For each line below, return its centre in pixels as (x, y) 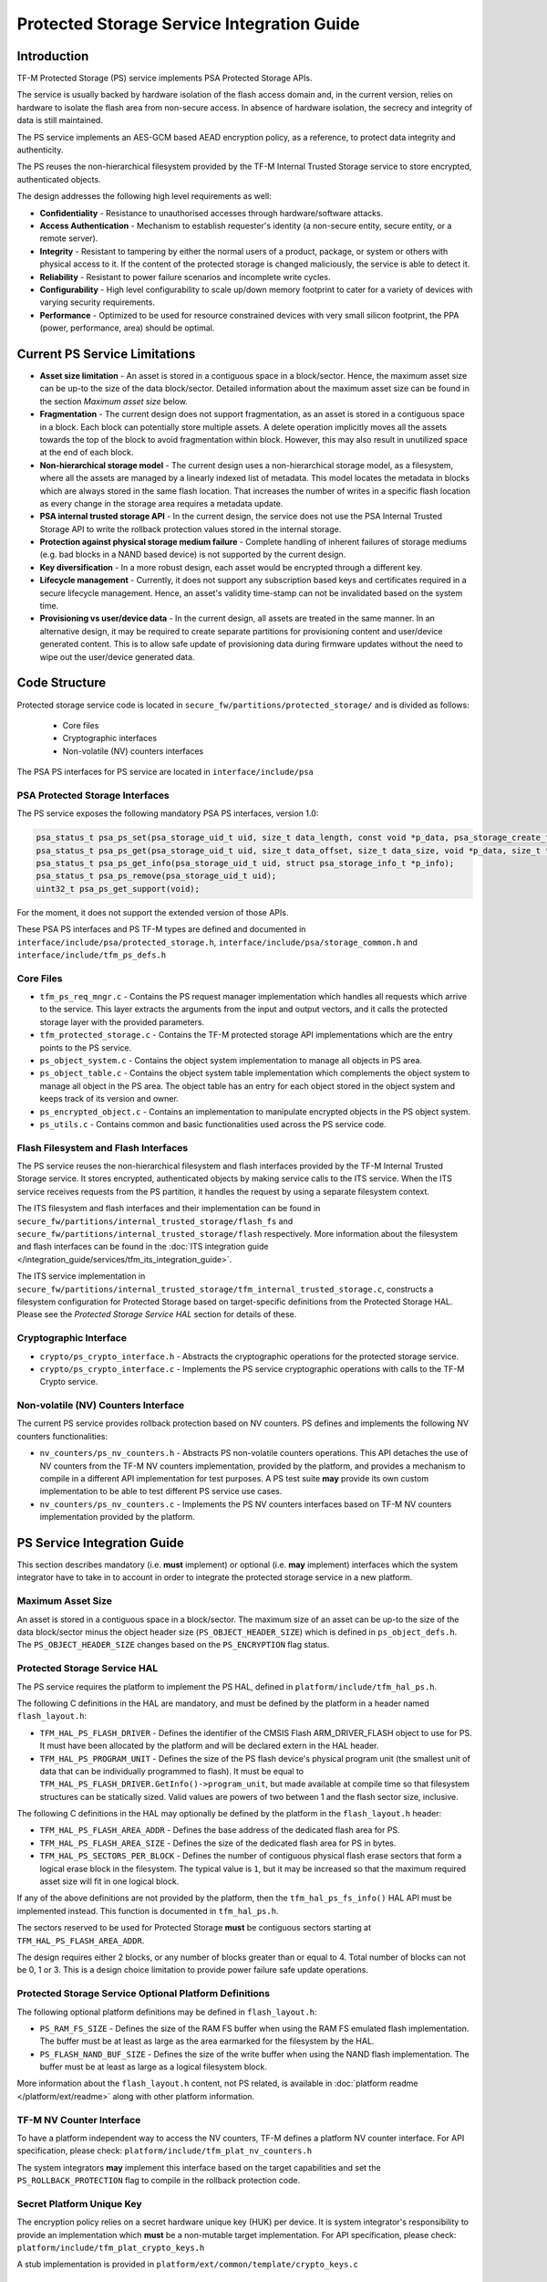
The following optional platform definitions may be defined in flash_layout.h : (167, 2012)
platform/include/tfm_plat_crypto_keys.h (111, 2248)
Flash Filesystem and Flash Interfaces (103, 1147)
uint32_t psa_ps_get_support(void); (118, 889)
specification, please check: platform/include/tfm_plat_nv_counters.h (165, 2151)
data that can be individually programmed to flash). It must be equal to (172, 1771)
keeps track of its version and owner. (109, 1099)
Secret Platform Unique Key (79, 2203)
